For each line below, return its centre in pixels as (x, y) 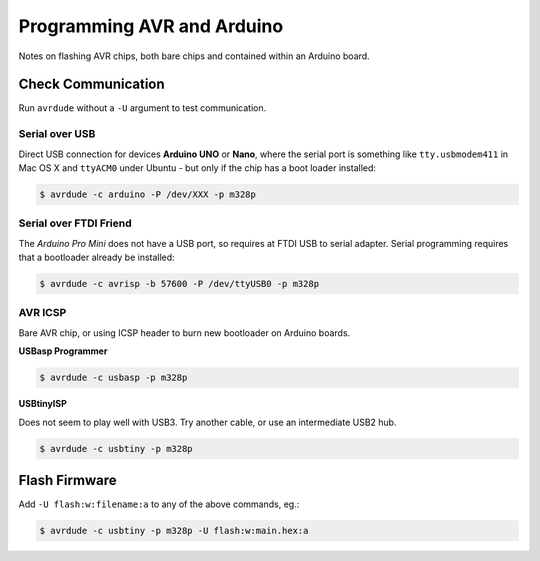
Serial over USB (57, 134)
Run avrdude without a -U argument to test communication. (142, 108)
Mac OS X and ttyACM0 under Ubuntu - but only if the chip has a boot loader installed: (197, 167)
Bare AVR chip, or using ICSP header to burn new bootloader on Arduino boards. (184, 332)
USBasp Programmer (63, 351)
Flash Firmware (67, 480)
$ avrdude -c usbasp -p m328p (113, 378)
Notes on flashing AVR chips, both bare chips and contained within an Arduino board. (194, 56)
